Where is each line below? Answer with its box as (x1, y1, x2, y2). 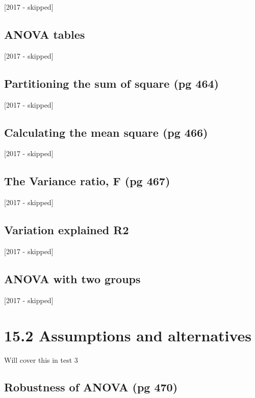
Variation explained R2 (4, 222, 129, 238)
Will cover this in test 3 (4, 354, 78, 365)
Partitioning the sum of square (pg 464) (4, 75, 219, 91)
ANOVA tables (4, 26, 85, 42)
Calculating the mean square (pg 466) (4, 124, 208, 140)
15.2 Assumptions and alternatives (4, 325, 252, 345)
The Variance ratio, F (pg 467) (4, 173, 170, 189)
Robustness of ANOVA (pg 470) (4, 379, 178, 395)
